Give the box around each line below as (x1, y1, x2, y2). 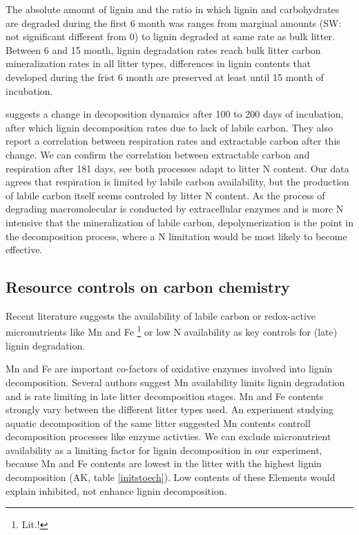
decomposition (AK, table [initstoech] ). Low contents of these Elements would (6, 470, 336, 484)
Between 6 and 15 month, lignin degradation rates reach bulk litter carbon (6, 42, 321, 57)
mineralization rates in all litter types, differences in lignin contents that (6, 56, 311, 71)
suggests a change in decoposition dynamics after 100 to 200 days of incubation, (6, 107, 344, 121)
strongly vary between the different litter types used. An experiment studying (6, 402, 333, 417)
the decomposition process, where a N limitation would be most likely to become (6, 228, 347, 243)
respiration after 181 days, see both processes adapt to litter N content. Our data (6, 161, 349, 175)
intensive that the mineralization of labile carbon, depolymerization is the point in (6, 215, 353, 229)
